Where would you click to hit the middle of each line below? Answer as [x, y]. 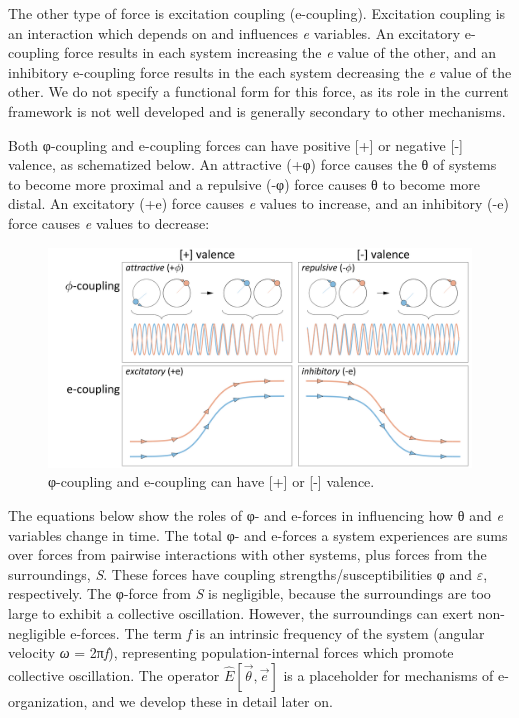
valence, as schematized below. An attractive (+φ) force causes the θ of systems [252, 164]
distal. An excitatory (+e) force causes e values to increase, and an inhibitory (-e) [258, 203]
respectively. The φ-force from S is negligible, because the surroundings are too [249, 593]
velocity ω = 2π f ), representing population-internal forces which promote [231, 652]
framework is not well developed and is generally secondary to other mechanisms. [257, 110]
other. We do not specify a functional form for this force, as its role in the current [258, 91]
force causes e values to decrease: [109, 222]
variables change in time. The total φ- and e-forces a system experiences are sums [258, 534]
